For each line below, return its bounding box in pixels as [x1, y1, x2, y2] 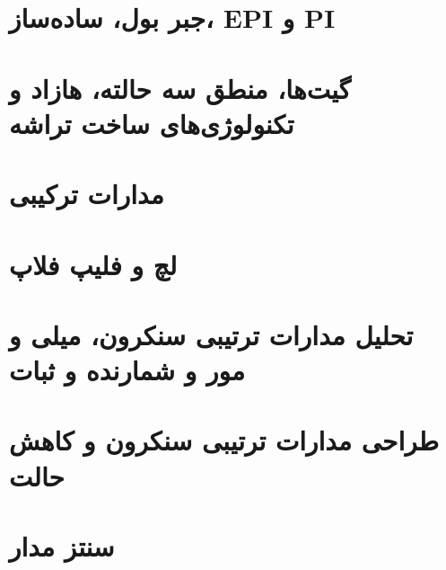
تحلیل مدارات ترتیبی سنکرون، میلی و [9, 316, 414, 352]
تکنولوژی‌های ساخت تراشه [9, 104, 294, 141]
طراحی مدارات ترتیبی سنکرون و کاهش [9, 422, 439, 459]
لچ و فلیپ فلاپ [9, 245, 178, 282]
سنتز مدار [9, 528, 115, 564]
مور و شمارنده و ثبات [9, 352, 245, 388]
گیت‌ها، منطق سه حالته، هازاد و [9, 69, 351, 106]
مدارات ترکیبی [9, 175, 164, 212]
